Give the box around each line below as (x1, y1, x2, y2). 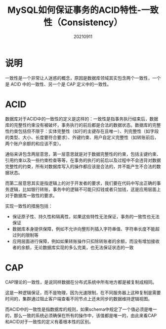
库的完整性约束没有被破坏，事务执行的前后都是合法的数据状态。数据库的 (5, 122, 152, 128)
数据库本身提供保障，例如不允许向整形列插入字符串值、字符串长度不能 (12, 226, 156, 232)
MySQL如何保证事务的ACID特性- (7, 4, 142, 16)
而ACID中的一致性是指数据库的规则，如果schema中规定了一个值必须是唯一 (5, 306, 157, 312)
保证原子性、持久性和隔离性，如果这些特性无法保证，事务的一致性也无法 (12, 213, 160, 219)
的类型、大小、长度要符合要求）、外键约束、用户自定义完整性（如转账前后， (5, 134, 159, 140)
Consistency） (61, 17, 123, 28)
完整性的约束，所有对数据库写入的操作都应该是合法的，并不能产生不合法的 (5, 163, 157, 169)
